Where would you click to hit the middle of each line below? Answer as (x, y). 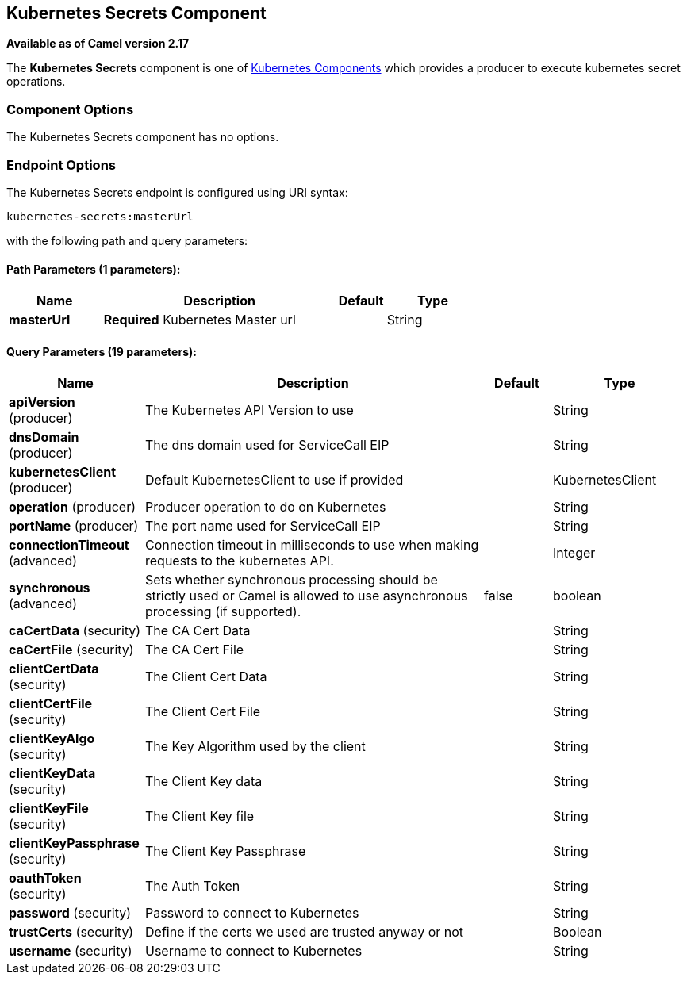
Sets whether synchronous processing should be (292, 580)
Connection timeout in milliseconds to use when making (312, 545)
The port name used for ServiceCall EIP (263, 526)
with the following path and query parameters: (127, 240)
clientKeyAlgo (52, 739)
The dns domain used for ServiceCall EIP (267, 445)
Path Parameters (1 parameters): (94, 269)
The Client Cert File (203, 712)
